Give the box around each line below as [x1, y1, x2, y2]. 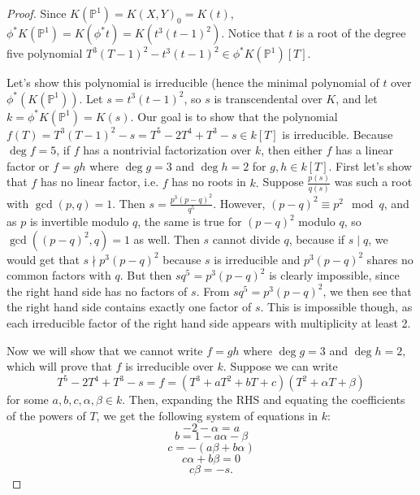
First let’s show [336, 157, 412, 174]
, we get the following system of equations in [96, 406, 318, 423]
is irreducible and [214, 250, 301, 267]
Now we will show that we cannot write [6, 341, 203, 358]
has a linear [335, 141, 393, 158]
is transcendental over [214, 89, 323, 106]
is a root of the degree [296, 24, 406, 41]
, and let [336, 89, 378, 106]
